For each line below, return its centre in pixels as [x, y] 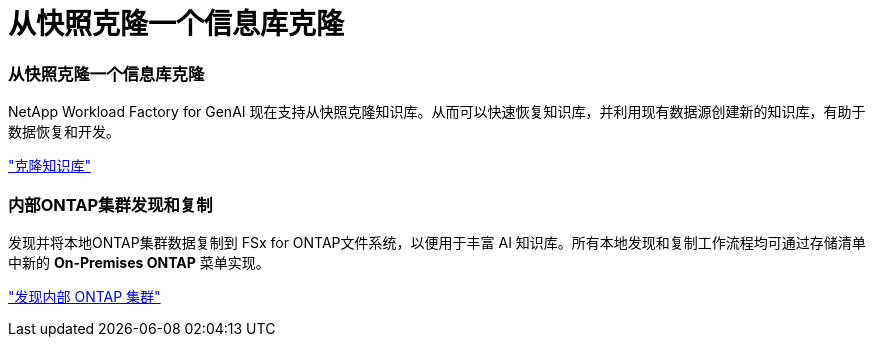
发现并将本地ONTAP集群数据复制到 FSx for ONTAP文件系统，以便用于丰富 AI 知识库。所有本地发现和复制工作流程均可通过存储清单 [437, 242]
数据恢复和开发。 [64, 132]
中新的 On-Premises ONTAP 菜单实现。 [139, 262]
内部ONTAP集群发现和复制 [110, 204]
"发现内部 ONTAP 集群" [84, 296]
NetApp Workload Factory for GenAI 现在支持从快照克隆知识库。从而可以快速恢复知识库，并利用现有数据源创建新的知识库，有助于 [437, 112]
